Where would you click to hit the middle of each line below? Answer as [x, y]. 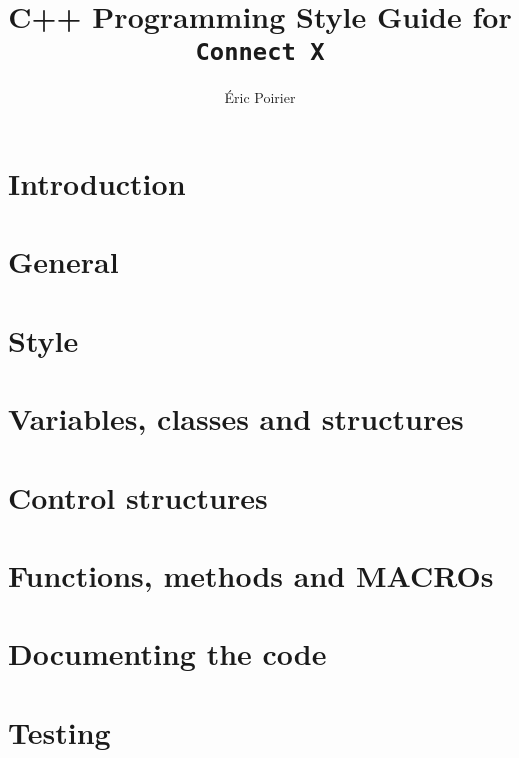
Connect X [260, 52]
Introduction [97, 183]
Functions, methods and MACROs [251, 574]
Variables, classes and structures [236, 418]
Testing [59, 731]
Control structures [138, 496]
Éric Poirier [260, 97]
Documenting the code [167, 653]
